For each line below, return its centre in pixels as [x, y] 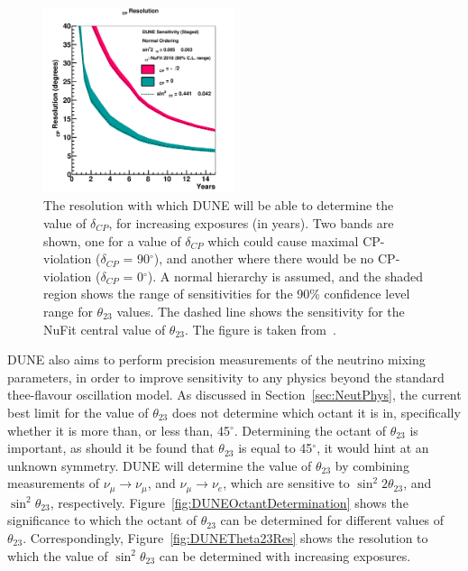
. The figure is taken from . [261, 329]
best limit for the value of [78, 412]
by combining [372, 465]
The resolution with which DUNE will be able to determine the [219, 205]
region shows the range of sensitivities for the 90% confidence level [227, 294]
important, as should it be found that [111, 448]
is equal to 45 [275, 448]
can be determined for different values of [332, 520]
